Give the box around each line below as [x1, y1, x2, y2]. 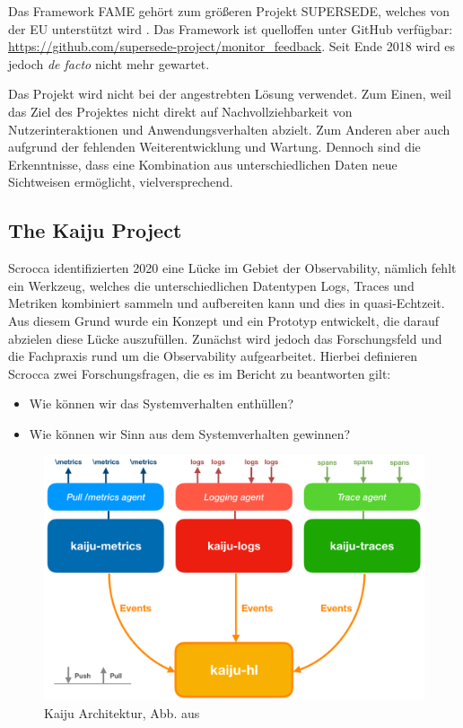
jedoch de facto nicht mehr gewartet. [8, 54, 210, 73]
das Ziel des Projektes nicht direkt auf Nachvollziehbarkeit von [8, 101, 353, 120]
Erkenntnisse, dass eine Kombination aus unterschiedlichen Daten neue [8, 154, 397, 173]
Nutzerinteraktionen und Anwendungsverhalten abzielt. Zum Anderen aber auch [8, 119, 450, 138]
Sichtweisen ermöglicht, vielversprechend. [8, 172, 233, 191]
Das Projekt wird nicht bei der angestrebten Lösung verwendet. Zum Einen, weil [8, 84, 451, 103]
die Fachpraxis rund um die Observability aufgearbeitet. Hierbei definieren [8, 346, 418, 365]
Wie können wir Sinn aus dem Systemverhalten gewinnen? [29, 424, 351, 443]
